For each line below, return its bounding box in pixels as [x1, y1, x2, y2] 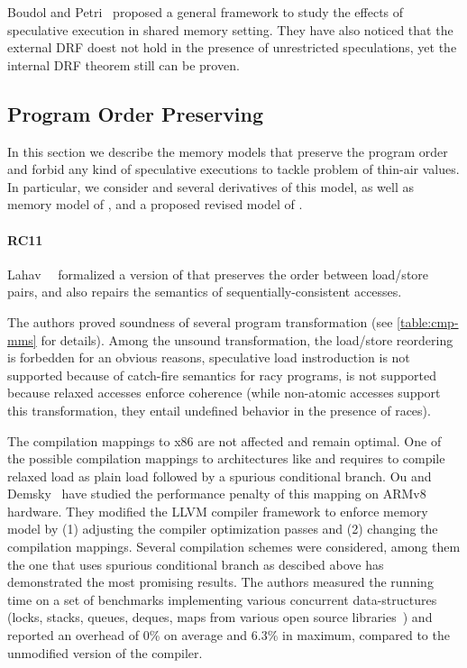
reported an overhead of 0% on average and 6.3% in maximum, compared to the [7, 626, 450, 645]
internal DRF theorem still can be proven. [7, 55, 240, 74]
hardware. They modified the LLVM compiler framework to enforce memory [7, 501, 428, 520]
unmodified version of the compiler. [7, 643, 203, 662]
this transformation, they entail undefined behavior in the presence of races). [7, 400, 431, 419]
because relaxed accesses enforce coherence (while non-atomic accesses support [7, 383, 441, 402]
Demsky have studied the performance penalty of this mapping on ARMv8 [7, 484, 426, 503]
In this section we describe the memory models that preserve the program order [7, 142, 448, 160]
